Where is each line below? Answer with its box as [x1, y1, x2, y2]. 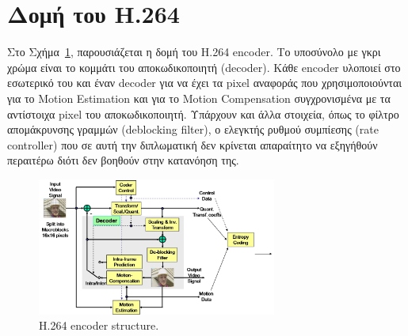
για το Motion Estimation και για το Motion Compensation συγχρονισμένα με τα [7, 89, 391, 106]
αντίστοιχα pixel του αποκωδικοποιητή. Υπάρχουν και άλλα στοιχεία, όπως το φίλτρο [7, 105, 399, 122]
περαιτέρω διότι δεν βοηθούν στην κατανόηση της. [7, 152, 239, 168]
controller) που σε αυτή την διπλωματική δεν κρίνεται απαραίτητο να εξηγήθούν [7, 136, 378, 153]
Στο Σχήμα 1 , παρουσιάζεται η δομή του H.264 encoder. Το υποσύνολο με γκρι [7, 43, 381, 60]
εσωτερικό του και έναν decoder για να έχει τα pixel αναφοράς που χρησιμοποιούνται [7, 74, 402, 91]
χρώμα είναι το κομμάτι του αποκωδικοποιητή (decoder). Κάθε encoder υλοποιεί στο [7, 59, 401, 75]
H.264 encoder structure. [39, 317, 159, 334]
